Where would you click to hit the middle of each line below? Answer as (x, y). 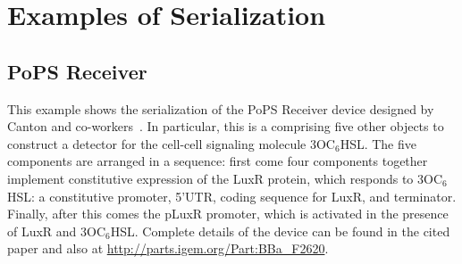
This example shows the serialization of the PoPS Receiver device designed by (221, 108)
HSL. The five (378, 143)
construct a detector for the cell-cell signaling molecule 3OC (171, 143)
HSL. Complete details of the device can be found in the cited (280, 231)
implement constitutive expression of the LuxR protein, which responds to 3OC (225, 178)
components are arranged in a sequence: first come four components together (218, 161)
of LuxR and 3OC (57, 231)
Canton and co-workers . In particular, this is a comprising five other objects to (226, 126)
